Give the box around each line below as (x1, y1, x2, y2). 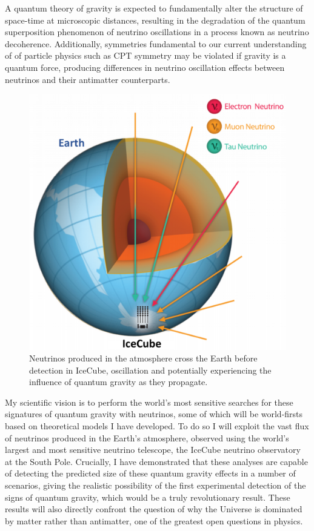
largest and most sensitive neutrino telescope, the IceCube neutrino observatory (5, 443, 301, 456)
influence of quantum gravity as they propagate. (29, 375, 208, 388)
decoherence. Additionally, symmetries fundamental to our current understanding (5, 37, 307, 50)
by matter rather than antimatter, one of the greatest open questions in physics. (5, 514, 303, 527)
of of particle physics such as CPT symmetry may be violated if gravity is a (5, 49, 286, 62)
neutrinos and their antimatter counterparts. (5, 73, 170, 85)
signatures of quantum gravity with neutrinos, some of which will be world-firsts (5, 407, 303, 420)
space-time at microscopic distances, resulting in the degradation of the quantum (5, 13, 306, 26)
